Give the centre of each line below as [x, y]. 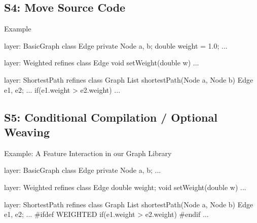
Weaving [27, 132]
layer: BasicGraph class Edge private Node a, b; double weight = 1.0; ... [116, 45]
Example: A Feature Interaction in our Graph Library [88, 153]
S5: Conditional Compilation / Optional [111, 117]
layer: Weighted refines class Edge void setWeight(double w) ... [102, 63]
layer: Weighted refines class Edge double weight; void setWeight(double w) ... [125, 187]
